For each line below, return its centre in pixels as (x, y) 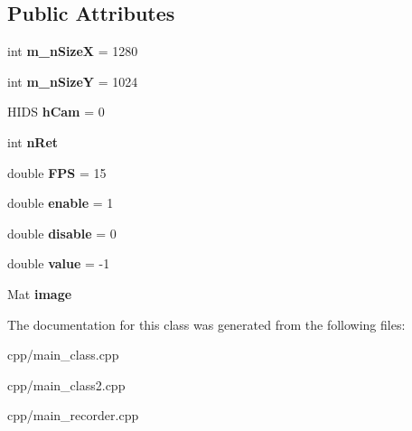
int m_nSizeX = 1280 (73, 51)
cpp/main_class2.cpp (66, 384)
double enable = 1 (61, 203)
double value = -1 (59, 263)
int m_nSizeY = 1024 (73, 81)
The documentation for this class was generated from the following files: (206, 324)
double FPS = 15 (57, 172)
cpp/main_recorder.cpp (73, 415)
